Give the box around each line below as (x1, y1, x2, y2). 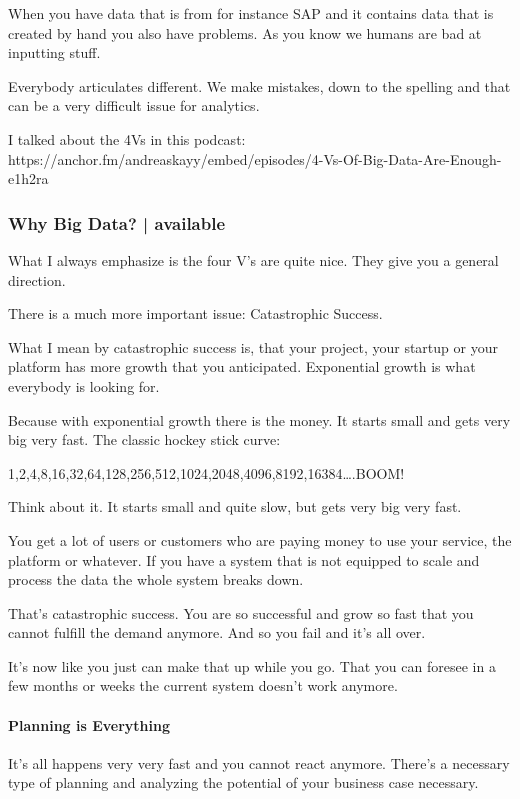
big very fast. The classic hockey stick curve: (8, 429, 281, 450)
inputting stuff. (8, 42, 101, 63)
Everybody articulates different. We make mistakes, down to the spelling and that (8, 75, 511, 96)
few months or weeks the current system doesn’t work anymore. (8, 675, 398, 696)
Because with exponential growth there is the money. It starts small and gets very (8, 409, 511, 430)
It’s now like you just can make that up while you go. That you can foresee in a (8, 655, 496, 676)
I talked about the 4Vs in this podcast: (8, 128, 246, 149)
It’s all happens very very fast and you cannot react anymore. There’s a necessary (8, 752, 510, 773)
